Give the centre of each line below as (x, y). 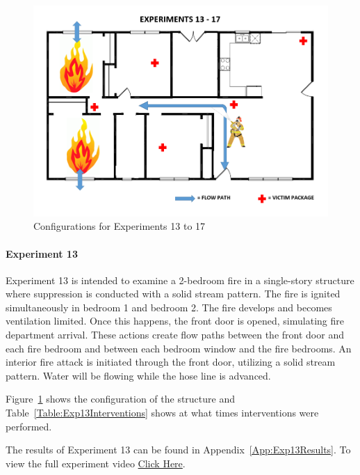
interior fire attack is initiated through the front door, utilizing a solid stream (171, 362)
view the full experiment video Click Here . (96, 463)
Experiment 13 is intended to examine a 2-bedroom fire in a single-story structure (180, 280)
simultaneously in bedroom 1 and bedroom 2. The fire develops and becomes (169, 307)
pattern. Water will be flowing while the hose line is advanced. (138, 375)
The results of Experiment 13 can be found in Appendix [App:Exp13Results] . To (178, 450)
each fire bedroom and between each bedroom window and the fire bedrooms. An (179, 348)
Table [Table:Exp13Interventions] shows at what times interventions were (162, 413)
